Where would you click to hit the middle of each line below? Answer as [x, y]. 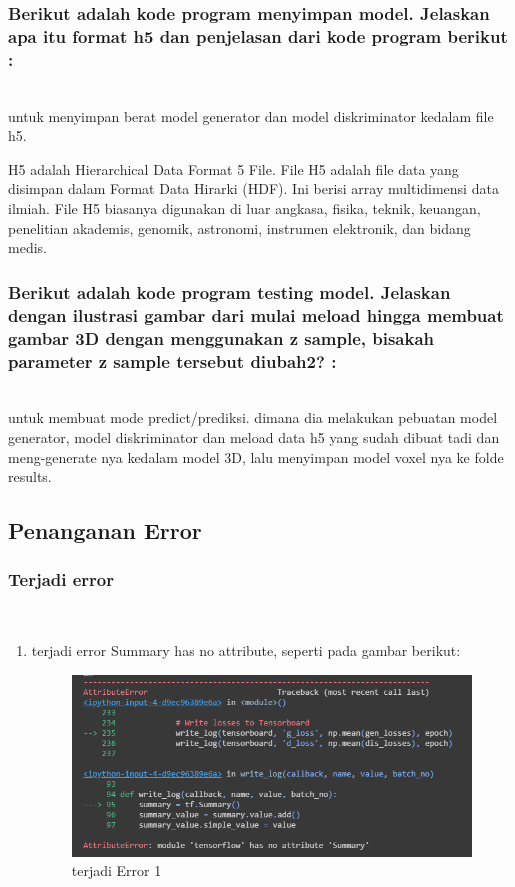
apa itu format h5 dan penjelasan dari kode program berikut [258, 35]
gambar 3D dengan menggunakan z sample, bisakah [221, 337]
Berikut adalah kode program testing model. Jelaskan [229, 291]
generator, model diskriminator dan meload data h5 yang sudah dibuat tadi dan [254, 436]
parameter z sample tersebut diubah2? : [172, 360]
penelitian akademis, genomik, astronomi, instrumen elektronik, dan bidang [239, 227]
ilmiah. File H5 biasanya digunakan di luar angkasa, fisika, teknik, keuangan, [244, 208]
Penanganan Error [105, 530]
